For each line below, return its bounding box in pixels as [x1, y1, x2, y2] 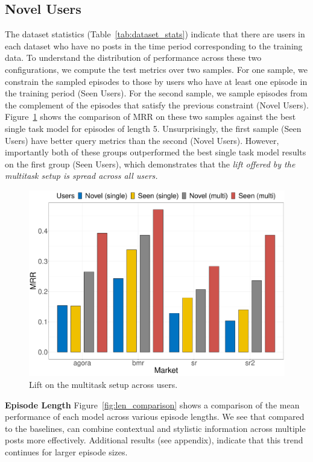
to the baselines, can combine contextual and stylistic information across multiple [5, 422, 306, 434]
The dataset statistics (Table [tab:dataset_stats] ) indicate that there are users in [5, 28, 305, 40]
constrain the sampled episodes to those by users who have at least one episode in [5, 75, 308, 87]
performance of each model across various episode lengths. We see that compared [5, 410, 305, 423]
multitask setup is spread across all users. [5, 169, 158, 182]
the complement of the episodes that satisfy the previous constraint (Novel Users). [5, 98, 309, 111]
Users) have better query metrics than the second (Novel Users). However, [5, 134, 279, 146]
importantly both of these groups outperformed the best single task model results [5, 146, 306, 158]
